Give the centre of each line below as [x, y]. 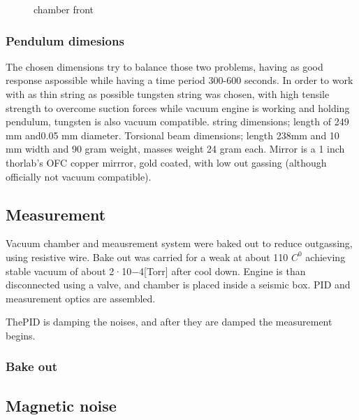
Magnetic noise [61, 405]
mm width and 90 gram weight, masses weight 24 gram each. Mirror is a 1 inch [175, 149]
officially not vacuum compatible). [79, 176]
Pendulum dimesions [65, 40]
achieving [325, 257]
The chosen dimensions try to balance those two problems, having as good [164, 66]
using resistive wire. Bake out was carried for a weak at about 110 [147, 257]
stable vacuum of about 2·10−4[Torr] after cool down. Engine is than [156, 271]
